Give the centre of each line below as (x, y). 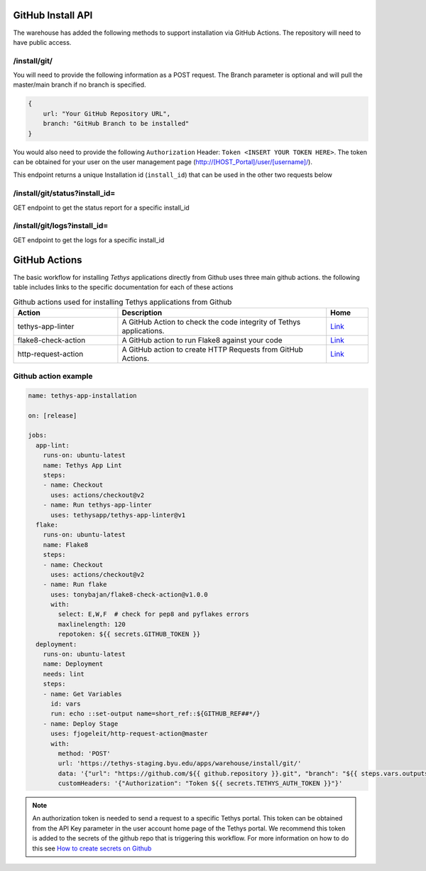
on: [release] (53, 415)
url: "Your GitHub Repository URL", (106, 113)
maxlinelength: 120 (92, 624)
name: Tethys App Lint (82, 465)
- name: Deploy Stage (81, 724)
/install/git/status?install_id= (64, 193)
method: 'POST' (84, 753)
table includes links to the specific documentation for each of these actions (123, 287)
